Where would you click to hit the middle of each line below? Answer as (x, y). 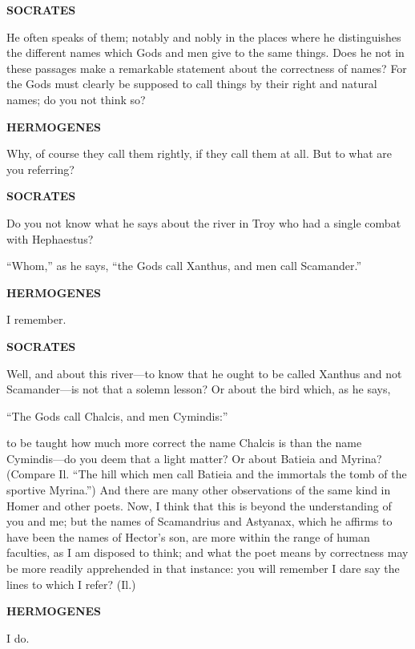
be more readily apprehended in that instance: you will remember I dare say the (203, 568)
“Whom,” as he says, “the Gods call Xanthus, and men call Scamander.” (184, 266)
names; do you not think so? (76, 99)
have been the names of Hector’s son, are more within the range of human (188, 536)
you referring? (40, 169)
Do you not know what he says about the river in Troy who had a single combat (204, 222)
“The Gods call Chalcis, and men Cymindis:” (117, 415)
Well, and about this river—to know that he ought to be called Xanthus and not (204, 373)
